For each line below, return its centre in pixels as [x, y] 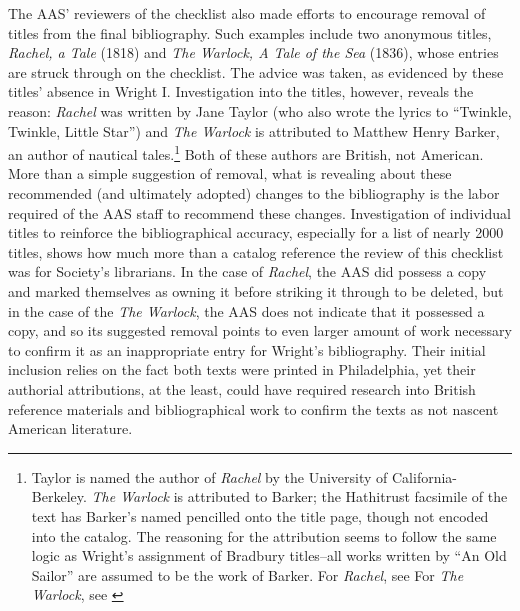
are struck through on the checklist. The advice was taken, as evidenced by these [256, 71]
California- [425, 476]
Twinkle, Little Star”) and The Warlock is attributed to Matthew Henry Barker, [254, 130]
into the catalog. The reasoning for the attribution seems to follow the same [264, 535]
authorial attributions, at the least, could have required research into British [242, 388]
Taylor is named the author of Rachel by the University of [209, 476]
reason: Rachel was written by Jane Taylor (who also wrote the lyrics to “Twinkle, [260, 110]
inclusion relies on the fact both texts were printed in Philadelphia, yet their [242, 369]
